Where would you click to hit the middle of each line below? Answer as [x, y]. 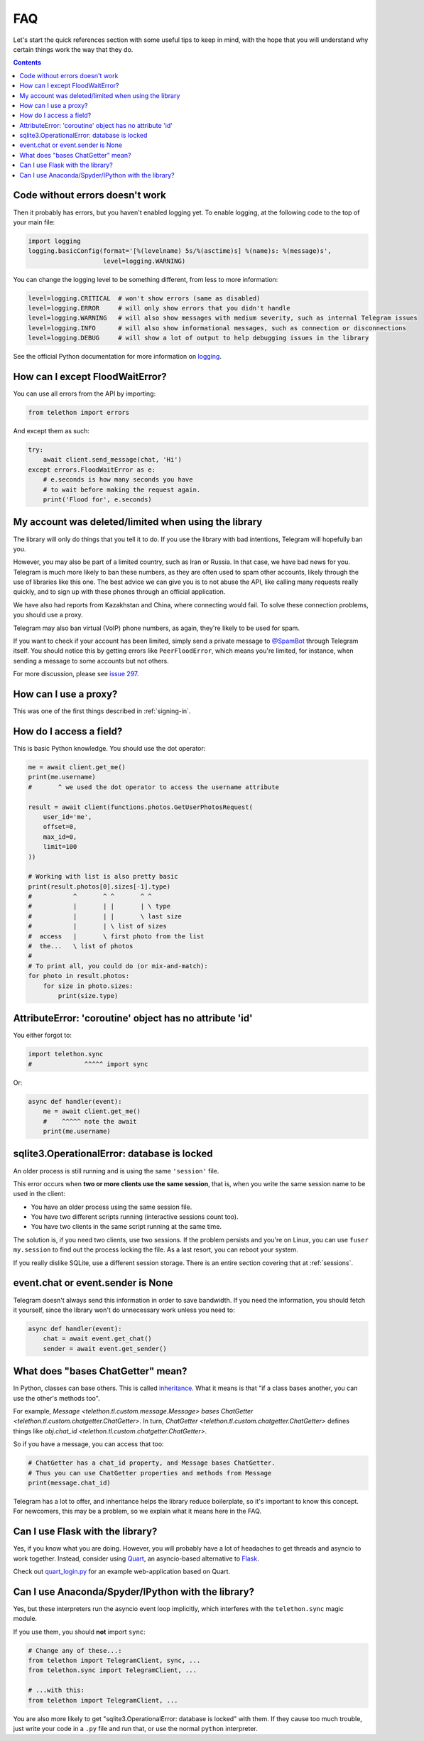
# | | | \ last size [105, 916]
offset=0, [60, 827]
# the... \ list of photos [81, 946]
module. [25, 1619]
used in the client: [39, 1194]
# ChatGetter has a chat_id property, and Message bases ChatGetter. [152, 1463]
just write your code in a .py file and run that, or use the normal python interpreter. [136, 1728]
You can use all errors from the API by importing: [85, 394]
